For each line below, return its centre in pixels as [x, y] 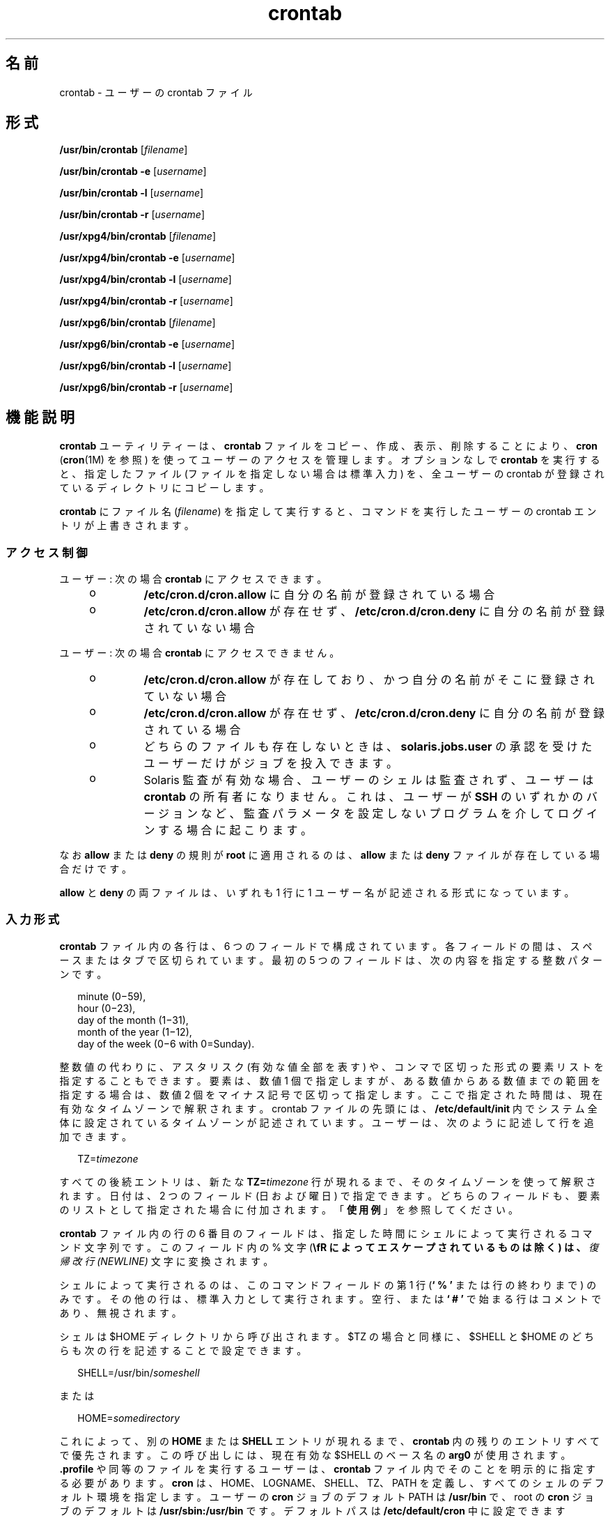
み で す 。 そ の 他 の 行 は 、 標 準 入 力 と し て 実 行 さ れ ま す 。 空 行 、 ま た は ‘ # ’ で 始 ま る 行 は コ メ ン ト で [330, 1298]
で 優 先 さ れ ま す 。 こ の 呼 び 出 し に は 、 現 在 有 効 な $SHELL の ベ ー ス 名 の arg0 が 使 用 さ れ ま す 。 [315, 1455]
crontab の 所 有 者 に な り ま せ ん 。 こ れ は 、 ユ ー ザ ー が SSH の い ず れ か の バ [371, 797]
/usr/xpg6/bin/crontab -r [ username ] [146, 388]
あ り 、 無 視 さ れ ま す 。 [120, 1312]
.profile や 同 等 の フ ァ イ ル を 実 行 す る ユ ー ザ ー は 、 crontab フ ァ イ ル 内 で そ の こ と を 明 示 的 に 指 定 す [328, 1469]
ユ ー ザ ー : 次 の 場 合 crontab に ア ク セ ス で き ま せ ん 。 [200, 653]
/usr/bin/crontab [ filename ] [124, 150]
